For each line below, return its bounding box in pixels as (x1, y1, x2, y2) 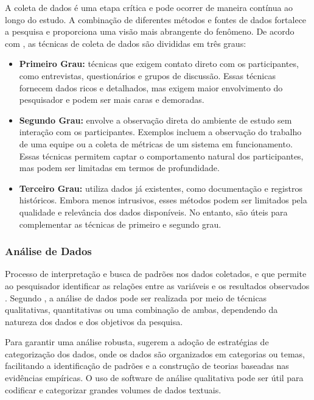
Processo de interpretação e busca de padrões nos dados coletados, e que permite (5, 267, 307, 280)
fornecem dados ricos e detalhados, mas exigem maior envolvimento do (19, 81, 283, 94)
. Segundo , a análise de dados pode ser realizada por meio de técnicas (5, 291, 267, 304)
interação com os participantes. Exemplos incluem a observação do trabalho (19, 125, 302, 138)
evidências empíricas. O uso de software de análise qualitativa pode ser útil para (5, 371, 304, 384)
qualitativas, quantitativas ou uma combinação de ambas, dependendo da (5, 303, 278, 316)
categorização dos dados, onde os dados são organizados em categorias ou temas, (5, 347, 305, 360)
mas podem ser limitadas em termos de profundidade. (19, 161, 220, 174)
